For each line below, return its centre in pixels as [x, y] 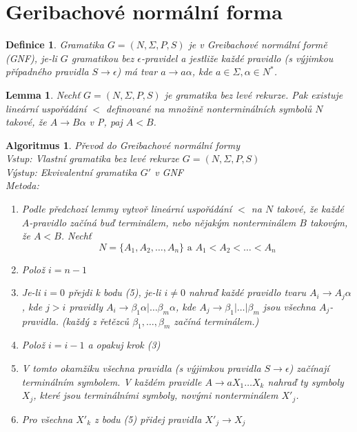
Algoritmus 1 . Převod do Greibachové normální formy [123, 145]
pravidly [86, 306]
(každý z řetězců [95, 321]
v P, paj [106, 122]
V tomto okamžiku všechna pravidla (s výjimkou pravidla [141, 368]
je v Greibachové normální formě [258, 45]
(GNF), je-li [31, 58]
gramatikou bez [103, 58]
